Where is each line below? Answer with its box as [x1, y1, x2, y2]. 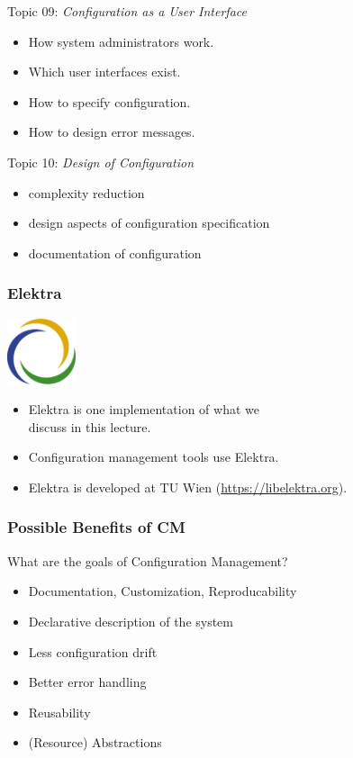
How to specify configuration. [28, 92, 191, 111]
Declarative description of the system [28, 611, 234, 630]
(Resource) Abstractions [28, 733, 162, 752]
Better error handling [28, 672, 147, 691]
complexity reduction [28, 183, 145, 202]
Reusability [28, 702, 91, 721]
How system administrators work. [28, 32, 214, 50]
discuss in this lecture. [28, 417, 151, 436]
